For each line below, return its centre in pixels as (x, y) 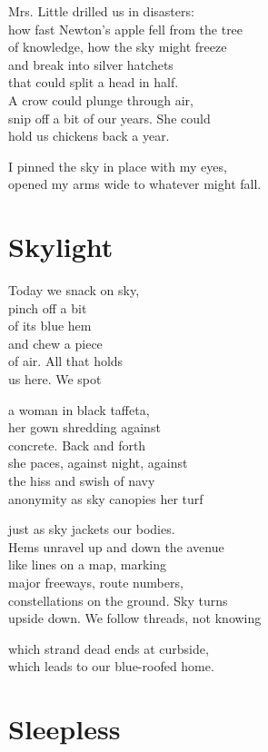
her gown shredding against (84, 427)
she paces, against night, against (98, 463)
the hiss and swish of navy (82, 480)
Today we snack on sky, (74, 290)
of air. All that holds (66, 361)
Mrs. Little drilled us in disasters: (101, 11)
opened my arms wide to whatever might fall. (135, 184)
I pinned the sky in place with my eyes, (118, 166)
